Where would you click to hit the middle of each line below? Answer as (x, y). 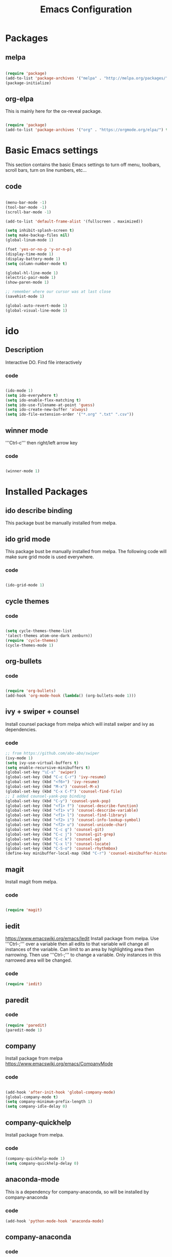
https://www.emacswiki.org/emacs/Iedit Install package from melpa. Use (82, 938)
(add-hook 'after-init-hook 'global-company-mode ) (60, 1092)
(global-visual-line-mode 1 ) (36, 310)
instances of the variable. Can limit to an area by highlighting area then (80, 949)
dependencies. (21, 729)
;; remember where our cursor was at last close (58, 292)
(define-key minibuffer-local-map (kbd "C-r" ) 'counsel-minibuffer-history (88, 854)
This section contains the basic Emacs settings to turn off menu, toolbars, (83, 165)
